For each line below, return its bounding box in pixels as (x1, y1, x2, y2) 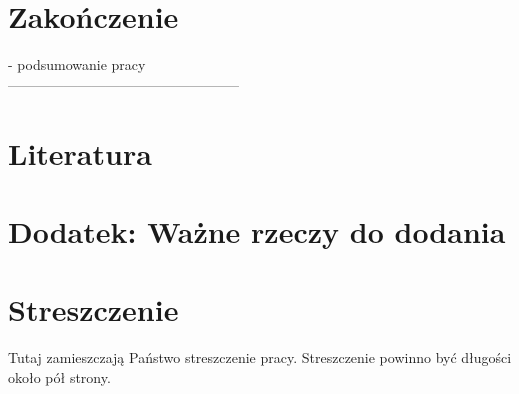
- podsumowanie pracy (8, 54, 146, 75)
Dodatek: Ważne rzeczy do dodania (8, 210, 506, 251)
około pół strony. (8, 366, 111, 387)
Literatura (8, 132, 152, 173)
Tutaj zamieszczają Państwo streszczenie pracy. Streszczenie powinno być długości (8, 347, 512, 368)
